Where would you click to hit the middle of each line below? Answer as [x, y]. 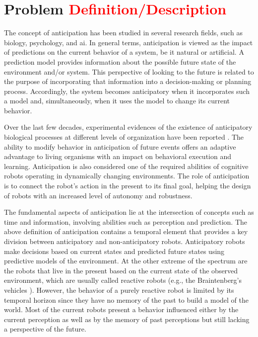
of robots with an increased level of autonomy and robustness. [98, 195]
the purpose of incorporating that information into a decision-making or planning [128, 81]
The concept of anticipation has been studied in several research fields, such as [123, 33]
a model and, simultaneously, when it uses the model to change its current [117, 101]
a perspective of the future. [45, 329]
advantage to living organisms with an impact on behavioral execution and [118, 156]
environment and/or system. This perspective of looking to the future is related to [129, 71]
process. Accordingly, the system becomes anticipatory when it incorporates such [127, 91]
